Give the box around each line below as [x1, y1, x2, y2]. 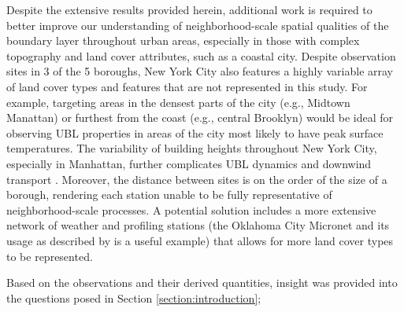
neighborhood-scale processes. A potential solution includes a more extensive [6, 201, 376, 218]
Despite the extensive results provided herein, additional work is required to [6, 2, 372, 17]
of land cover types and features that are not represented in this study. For [6, 78, 368, 94]
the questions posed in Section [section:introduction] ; [6, 289, 261, 306]
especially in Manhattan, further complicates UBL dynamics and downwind [6, 155, 372, 171]
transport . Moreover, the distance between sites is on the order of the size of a [6, 171, 387, 187]
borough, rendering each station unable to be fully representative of [6, 186, 332, 203]
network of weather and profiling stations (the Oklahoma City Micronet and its [6, 217, 390, 233]
